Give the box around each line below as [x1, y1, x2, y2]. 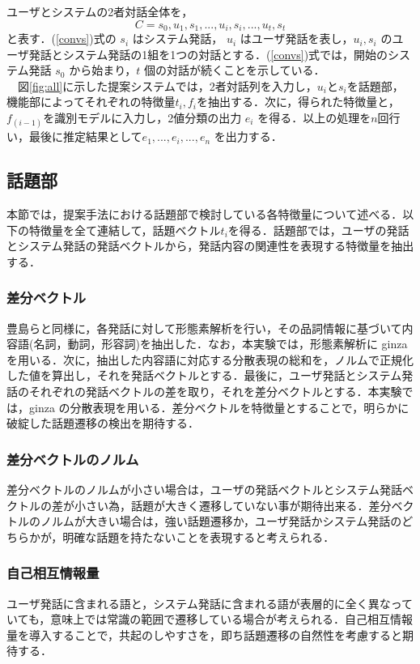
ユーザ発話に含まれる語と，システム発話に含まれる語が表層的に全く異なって [6, 594, 414, 611]
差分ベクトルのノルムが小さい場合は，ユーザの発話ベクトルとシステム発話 [6, 480, 403, 497]
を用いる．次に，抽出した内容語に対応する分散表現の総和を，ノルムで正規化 [6, 351, 414, 368]
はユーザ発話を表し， [240, 30, 354, 47]
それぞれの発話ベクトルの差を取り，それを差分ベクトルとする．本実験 [28, 382, 402, 399]
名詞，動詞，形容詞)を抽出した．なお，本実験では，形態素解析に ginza [33, 335, 408, 352]
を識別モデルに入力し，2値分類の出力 [43, 109, 242, 126]
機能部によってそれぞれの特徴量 [6, 93, 176, 110]
